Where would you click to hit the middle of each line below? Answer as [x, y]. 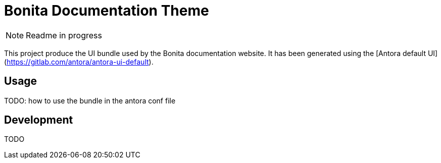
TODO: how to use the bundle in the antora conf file [90, 100]
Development [39, 120]
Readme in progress [64, 35]
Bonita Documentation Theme [107, 11]
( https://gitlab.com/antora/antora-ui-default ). [79, 62]
